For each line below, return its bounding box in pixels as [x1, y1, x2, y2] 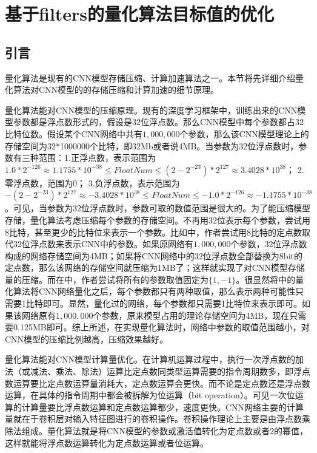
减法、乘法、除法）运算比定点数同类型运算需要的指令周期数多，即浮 [30, 365, 302, 378]
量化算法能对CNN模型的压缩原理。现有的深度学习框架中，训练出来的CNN [5, 103, 298, 116]
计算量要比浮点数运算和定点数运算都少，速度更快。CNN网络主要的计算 [21, 400, 304, 413]
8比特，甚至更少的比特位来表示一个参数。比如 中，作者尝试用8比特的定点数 [5, 225, 302, 238]
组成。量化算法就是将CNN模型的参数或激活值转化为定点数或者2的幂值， [21, 424, 309, 437]
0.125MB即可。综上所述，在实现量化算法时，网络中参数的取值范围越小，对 [13, 321, 310, 333]
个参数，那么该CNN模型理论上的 [179, 127, 309, 140]
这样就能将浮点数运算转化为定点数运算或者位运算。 [5, 436, 209, 449]
